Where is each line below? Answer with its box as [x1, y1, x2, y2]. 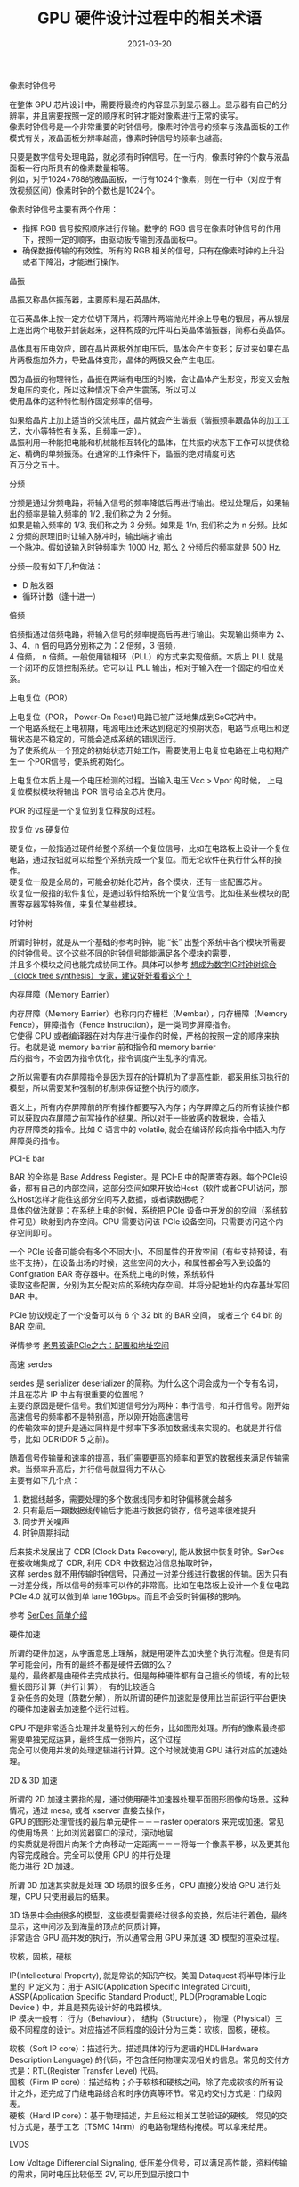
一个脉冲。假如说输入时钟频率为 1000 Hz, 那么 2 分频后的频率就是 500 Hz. [9, 542, 282, 552]
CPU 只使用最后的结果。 [24, 1891, 114, 1901]
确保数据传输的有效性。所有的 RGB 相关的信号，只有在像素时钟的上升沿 [21, 244, 285, 255]
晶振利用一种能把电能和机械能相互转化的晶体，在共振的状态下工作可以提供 [9, 436, 282, 447]
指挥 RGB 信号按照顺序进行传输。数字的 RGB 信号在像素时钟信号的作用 [21, 222, 282, 233]
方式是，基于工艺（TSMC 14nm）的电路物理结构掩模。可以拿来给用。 [16, 2121, 273, 2132]
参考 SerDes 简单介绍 [9, 1610, 88, 1620]
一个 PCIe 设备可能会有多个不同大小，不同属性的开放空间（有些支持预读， [9, 1246, 280, 1256]
